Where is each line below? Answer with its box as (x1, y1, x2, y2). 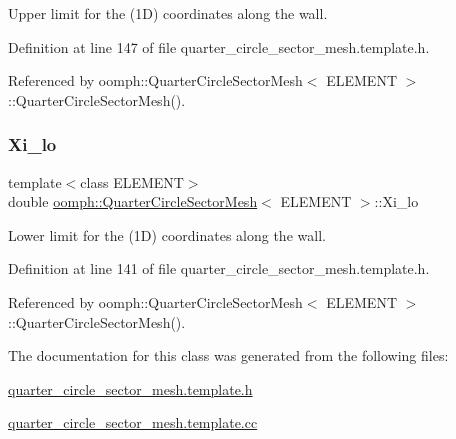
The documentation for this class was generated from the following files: (8, 345, 449, 366)
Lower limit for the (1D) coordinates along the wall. (8, 224, 326, 245)
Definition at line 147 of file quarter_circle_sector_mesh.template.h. (8, 36, 430, 57)
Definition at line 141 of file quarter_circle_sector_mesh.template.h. (8, 258, 430, 279)
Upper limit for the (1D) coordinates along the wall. (8, 3, 328, 23)
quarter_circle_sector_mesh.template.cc (8, 412, 258, 433)
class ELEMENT (80, 171, 184, 192)
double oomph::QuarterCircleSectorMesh (8, 191, 258, 212)
